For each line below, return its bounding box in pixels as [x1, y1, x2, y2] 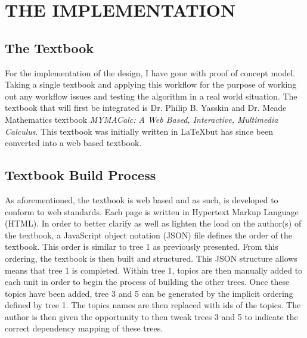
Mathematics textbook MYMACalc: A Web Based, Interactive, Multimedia [5, 113, 278, 125]
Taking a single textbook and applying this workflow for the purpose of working [5, 78, 297, 91]
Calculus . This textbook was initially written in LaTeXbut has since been [5, 125, 273, 137]
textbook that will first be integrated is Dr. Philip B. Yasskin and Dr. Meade [5, 101, 287, 114]
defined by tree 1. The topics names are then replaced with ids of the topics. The [5, 299, 301, 311]
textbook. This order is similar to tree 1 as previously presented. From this [5, 240, 278, 253]
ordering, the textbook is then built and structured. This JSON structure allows [5, 252, 297, 264]
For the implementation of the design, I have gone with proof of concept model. [5, 66, 296, 79]
